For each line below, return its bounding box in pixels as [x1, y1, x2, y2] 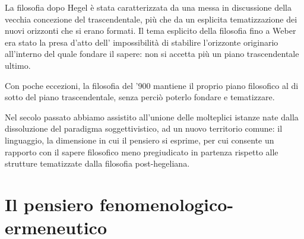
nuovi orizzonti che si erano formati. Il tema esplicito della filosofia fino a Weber [5, 24, 296, 37]
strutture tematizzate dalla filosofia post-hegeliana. [5, 157, 190, 170]
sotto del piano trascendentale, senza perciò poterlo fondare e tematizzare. [5, 91, 275, 103]
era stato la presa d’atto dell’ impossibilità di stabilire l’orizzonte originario [5, 36, 278, 48]
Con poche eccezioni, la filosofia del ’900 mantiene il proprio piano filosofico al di [5, 79, 299, 91]
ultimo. [5, 59, 31, 71]
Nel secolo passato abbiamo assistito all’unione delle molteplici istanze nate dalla [5, 110, 299, 123]
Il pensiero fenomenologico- [5, 192, 234, 216]
